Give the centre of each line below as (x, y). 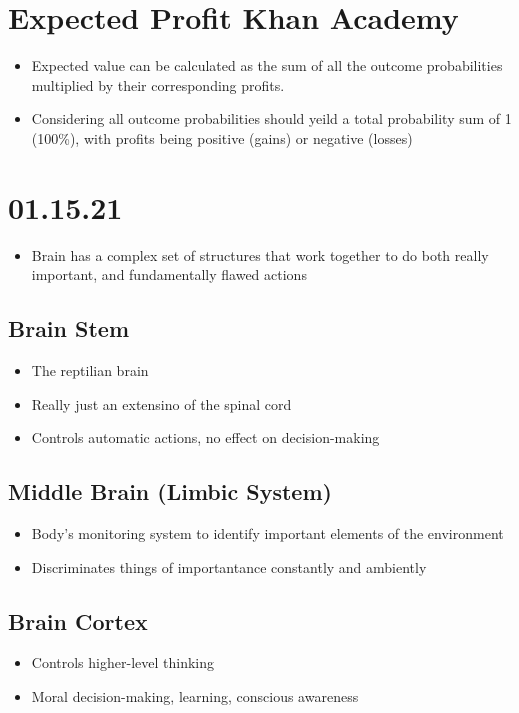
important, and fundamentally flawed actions (169, 274)
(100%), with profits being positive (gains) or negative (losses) (222, 137)
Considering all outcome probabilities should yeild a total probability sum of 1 (271, 118)
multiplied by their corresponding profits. (158, 84)
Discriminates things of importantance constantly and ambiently (229, 566)
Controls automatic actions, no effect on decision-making (205, 437)
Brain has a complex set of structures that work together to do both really (260, 254)
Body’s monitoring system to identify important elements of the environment (267, 533)
